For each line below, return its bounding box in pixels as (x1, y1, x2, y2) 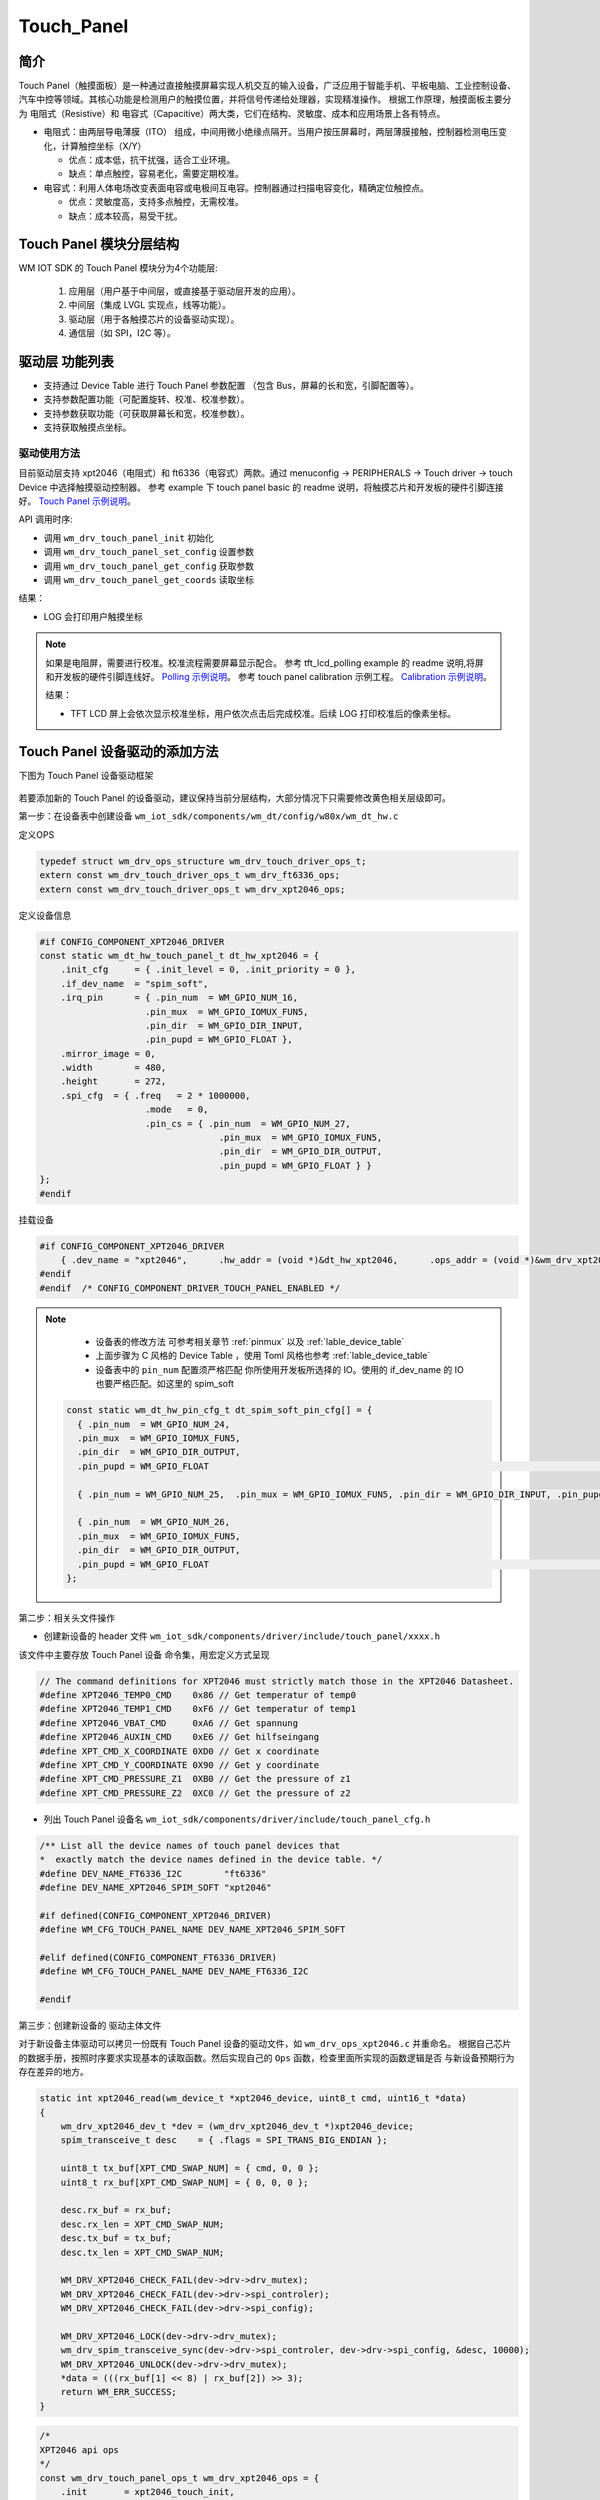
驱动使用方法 (18, 446, 81, 460)
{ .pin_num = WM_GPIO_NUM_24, (76, 1418, 230, 1430)
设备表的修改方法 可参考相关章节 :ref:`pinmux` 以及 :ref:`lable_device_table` (95, 1336, 405, 1348)
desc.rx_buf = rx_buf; (60, 2205, 172, 2216)
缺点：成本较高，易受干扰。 (68, 210, 183, 222)
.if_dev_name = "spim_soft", (60, 978, 209, 989)
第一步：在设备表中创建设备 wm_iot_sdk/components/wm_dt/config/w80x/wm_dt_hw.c (18, 810, 399, 822)
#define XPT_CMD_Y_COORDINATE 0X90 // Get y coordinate (39, 1760, 320, 1771)
